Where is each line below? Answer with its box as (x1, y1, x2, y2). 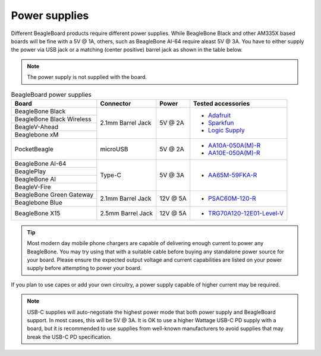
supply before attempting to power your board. (27, 265, 142, 272)
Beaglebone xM (14, 131, 59, 139)
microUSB (100, 145, 128, 153)
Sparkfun (208, 119, 234, 127)
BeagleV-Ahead (14, 122, 59, 131)
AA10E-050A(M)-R (208, 148, 261, 157)
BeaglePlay (14, 167, 46, 175)
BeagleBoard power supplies (11, 90, 92, 98)
